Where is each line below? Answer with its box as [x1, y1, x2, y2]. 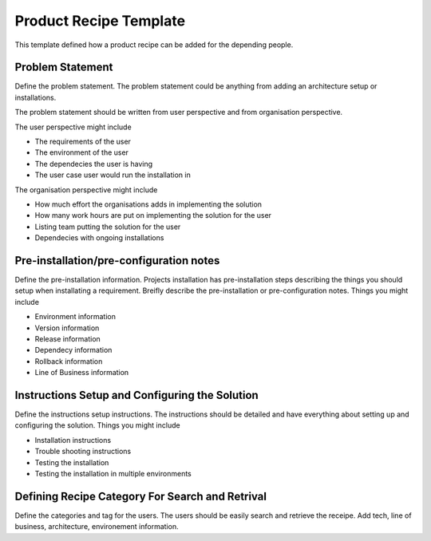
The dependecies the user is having [34, 159, 153, 168]
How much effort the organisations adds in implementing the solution [34, 199, 263, 209]
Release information [34, 334, 101, 343]
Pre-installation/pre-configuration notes [14, 254, 220, 267]
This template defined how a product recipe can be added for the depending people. [14, 40, 294, 49]
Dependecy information [34, 346, 113, 355]
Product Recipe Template [14, 12, 186, 30]
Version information [34, 323, 100, 333]
